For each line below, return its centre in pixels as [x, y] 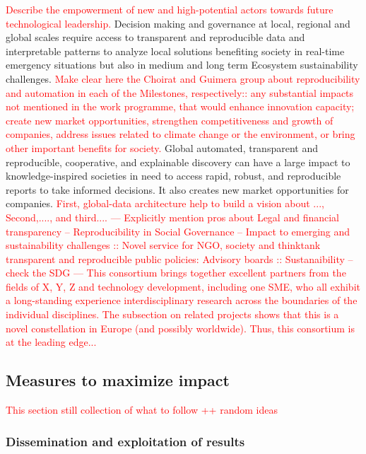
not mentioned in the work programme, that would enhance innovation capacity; [180, 106]
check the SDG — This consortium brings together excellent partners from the [176, 273]
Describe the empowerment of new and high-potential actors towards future [170, 9]
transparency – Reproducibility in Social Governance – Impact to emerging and [178, 231]
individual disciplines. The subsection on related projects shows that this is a [172, 314]
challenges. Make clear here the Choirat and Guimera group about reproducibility [183, 78]
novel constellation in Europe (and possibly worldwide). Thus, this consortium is [181, 328]
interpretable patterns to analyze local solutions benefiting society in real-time [175, 51]
